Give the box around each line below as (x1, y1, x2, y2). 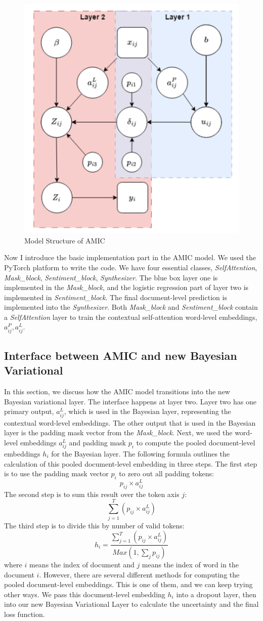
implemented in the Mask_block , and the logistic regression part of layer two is (4, 282, 249, 293)
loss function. (4, 608, 45, 619)
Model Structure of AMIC (24, 235, 105, 245)
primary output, (4, 406, 54, 417)
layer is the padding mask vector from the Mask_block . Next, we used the (4, 427, 233, 438)
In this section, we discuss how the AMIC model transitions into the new (4, 386, 230, 397)
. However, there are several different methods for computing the (39, 569, 240, 579)
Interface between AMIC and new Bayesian (4, 348, 237, 363)
